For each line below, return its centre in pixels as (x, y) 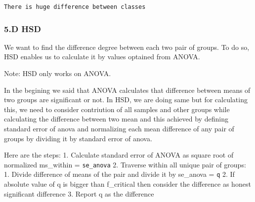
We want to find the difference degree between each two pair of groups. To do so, (127, 47)
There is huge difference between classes (75, 7)
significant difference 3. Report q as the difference (79, 193)
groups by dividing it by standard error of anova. (78, 138)
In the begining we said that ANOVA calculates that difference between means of (127, 90)
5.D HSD (22, 28)
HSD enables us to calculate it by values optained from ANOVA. (102, 57)
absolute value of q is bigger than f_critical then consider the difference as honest (127, 184)
